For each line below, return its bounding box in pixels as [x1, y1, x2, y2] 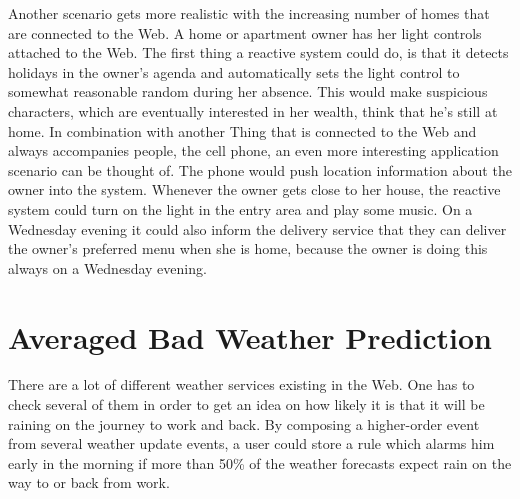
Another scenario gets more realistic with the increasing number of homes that [8, 3, 490, 23]
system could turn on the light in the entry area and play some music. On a [8, 198, 473, 219]
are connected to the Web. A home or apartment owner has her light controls [8, 22, 482, 43]
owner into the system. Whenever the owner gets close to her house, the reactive [8, 179, 501, 200]
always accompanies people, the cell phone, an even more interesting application [8, 140, 499, 161]
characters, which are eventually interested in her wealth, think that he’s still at [8, 100, 498, 121]
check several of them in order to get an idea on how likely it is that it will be [8, 394, 485, 415]
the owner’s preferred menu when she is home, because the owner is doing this [8, 238, 488, 259]
